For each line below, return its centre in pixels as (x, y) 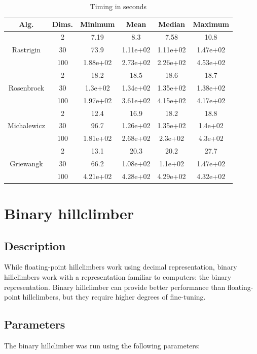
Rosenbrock (26, 87)
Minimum (97, 24)
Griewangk (26, 163)
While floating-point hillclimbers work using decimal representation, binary (121, 267)
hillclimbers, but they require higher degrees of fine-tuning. (114, 297)
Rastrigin (26, 50)
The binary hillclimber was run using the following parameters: (102, 345)
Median (172, 24)
